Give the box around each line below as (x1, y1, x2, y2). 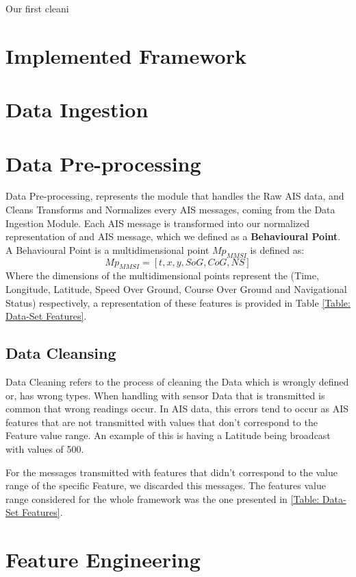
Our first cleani (5, 1, 69, 15)
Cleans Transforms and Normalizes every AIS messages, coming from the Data (5, 202, 335, 217)
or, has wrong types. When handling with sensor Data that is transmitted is (5, 388, 325, 402)
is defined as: (250, 242, 305, 257)
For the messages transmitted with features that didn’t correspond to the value (5, 464, 338, 479)
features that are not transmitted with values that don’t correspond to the (5, 414, 318, 429)
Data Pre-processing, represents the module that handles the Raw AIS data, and (5, 189, 344, 203)
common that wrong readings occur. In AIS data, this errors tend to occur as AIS (5, 401, 349, 416)
